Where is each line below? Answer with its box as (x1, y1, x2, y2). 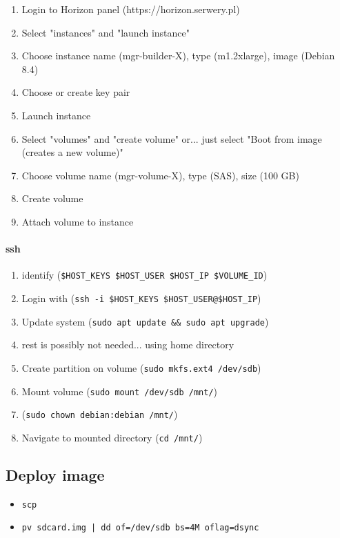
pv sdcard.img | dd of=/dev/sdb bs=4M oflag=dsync (21, 523, 259, 533)
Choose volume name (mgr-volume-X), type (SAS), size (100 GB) (21, 168, 299, 182)
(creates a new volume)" (21, 145, 123, 159)
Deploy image (6, 464, 105, 485)
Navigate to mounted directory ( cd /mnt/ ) (21, 430, 203, 444)
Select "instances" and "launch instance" (21, 25, 190, 39)
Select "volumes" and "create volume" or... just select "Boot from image (21, 131, 322, 146)
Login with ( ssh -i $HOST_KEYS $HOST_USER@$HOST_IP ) (21, 290, 261, 305)
